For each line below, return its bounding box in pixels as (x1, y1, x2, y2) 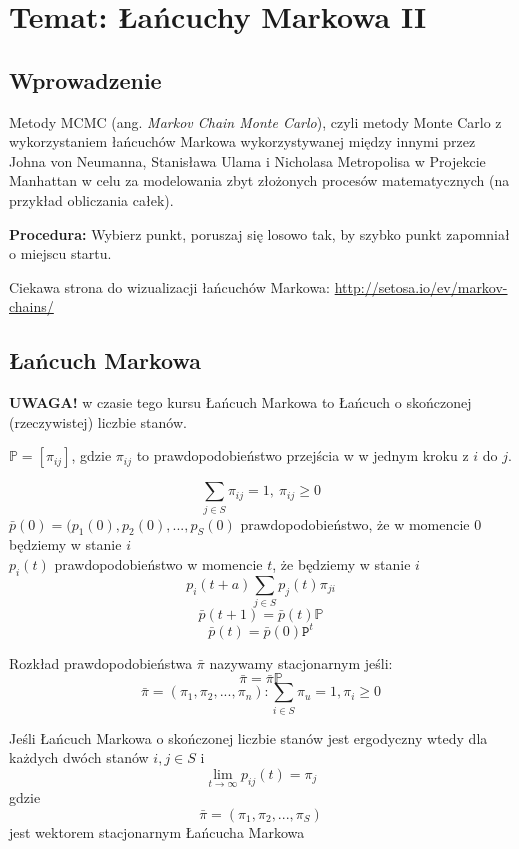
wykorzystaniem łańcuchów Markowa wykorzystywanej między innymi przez (9, 131, 476, 152)
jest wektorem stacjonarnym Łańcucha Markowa (9, 821, 305, 842)
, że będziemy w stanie (272, 554, 411, 575)
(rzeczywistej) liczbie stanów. (9, 411, 187, 432)
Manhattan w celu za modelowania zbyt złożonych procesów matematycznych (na (9, 170, 510, 191)
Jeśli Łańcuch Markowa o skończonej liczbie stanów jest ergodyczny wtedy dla (9, 727, 488, 748)
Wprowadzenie (9, 64, 162, 95)
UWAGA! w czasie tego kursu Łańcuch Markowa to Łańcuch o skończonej (9, 392, 472, 413)
